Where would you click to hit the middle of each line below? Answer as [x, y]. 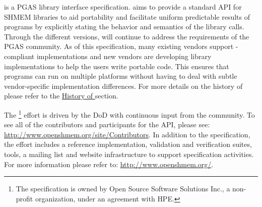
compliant [19, 56]
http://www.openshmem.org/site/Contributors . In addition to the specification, [127, 134]
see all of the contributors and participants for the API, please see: [107, 124]
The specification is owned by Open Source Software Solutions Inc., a [123, 189]
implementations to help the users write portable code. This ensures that [117, 66]
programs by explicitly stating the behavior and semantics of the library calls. [124, 27]
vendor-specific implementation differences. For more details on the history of [123, 86]
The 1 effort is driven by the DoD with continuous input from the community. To [129, 114]
